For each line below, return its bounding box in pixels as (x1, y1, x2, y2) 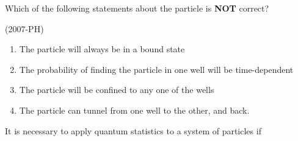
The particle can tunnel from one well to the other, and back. (19, 103, 250, 116)
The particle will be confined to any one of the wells (19, 83, 214, 96)
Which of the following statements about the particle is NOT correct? (5, 2, 269, 14)
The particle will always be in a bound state (19, 43, 185, 55)
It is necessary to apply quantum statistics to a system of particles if (5, 124, 261, 137)
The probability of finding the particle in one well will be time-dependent (19, 63, 294, 75)
